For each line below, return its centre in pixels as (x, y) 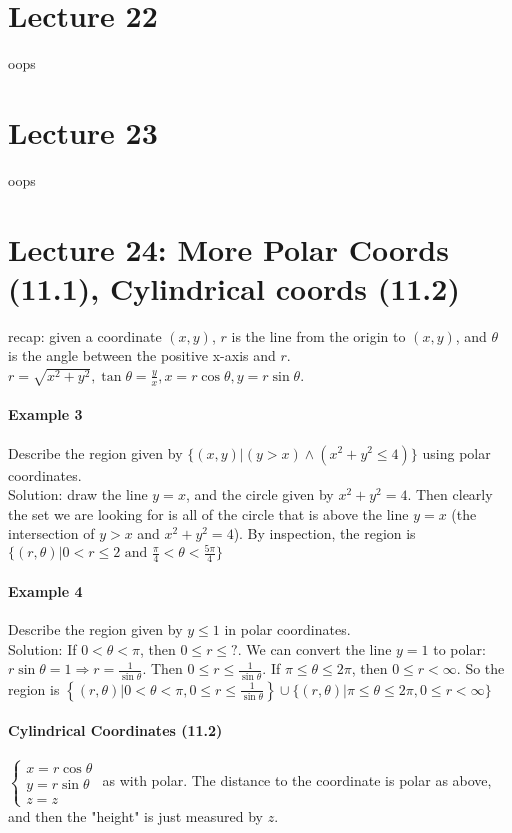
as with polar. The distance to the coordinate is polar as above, (297, 780)
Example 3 (45, 414)
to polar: (459, 648)
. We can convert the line (314, 648)
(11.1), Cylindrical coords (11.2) (234, 287)
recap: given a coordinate (85, 335)
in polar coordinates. (287, 629)
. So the (480, 668)
